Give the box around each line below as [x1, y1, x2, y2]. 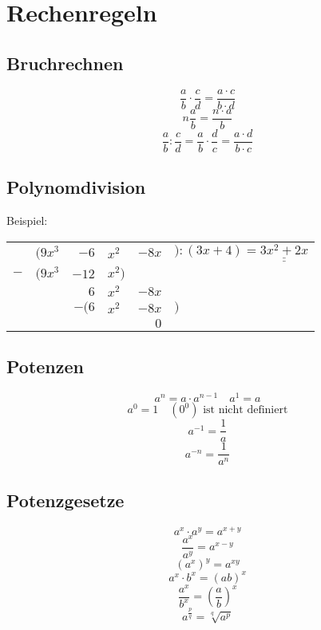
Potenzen [6, 354, 84, 379]
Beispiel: [6, 211, 48, 228]
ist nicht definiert [203, 404, 288, 416]
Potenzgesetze [6, 487, 125, 512]
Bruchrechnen [6, 50, 124, 75]
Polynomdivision [6, 175, 146, 199]
